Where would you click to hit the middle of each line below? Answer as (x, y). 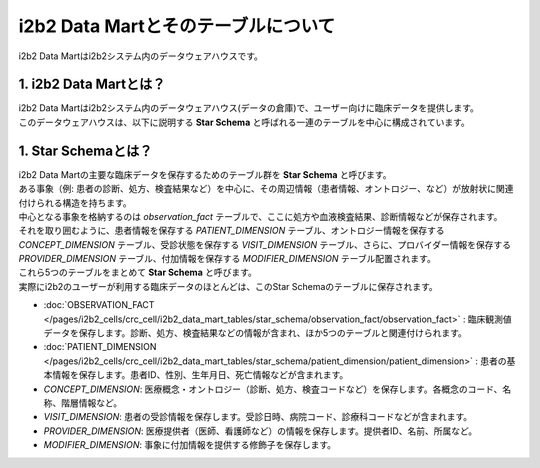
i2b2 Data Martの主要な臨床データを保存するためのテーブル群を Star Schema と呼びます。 (205, 174)
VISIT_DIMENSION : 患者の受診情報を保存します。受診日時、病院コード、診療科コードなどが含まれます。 (258, 417)
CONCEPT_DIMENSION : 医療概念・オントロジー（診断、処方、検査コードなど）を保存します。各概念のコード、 (273, 389)
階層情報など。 (91, 403)
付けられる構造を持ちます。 (75, 202)
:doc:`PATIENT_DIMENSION (100, 347)
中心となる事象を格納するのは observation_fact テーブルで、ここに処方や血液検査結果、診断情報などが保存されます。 (260, 216)
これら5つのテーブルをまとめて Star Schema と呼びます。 (137, 272)
